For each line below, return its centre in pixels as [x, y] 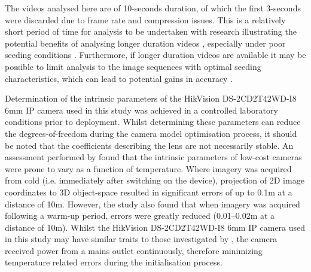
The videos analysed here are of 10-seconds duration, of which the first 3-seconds [153, 8]
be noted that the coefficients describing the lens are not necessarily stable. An [149, 145]
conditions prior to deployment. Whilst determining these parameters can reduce [153, 122]
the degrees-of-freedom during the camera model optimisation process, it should [151, 133]
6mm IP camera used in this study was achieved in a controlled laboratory [141, 110]
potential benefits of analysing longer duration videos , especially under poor [145, 43]
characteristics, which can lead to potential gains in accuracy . [119, 78]
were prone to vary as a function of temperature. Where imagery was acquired [148, 168]
